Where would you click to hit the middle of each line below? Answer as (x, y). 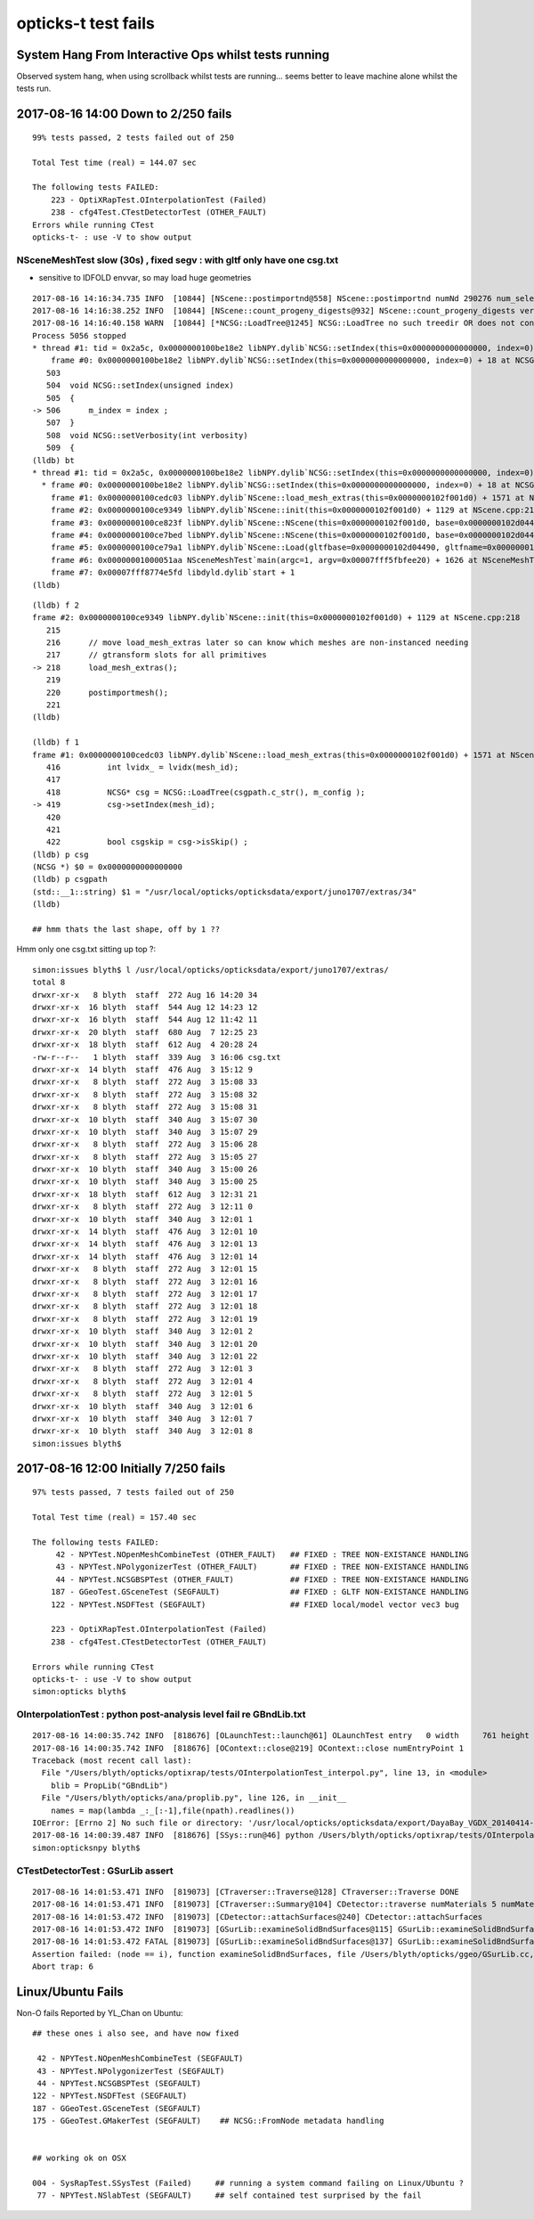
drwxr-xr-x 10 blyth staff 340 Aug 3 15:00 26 (145, 1170)
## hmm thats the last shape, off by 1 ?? (126, 930)
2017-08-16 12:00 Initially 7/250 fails (121, 1468)
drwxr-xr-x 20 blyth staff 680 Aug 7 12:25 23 (145, 1032)
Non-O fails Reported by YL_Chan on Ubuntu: (100, 2013)
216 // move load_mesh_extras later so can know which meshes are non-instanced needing (257, 643)
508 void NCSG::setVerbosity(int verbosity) (147, 435)
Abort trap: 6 (63, 1967)
